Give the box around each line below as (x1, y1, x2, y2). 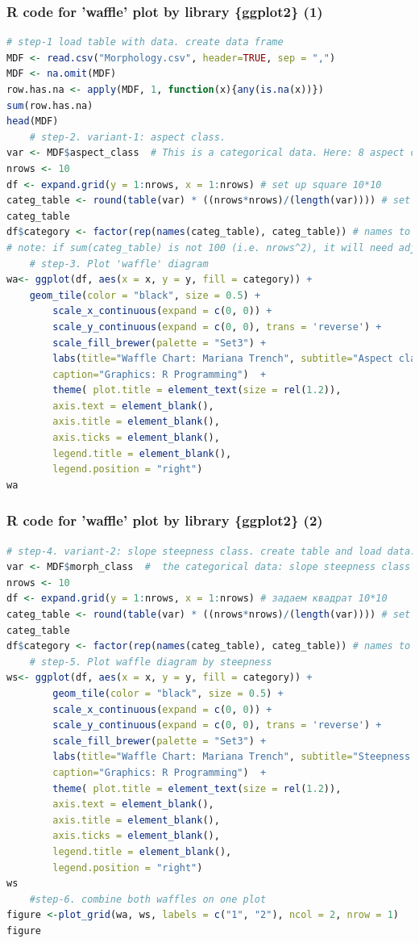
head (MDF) (6, 115, 59, 128)
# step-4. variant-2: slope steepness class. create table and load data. (6, 545, 417, 557)
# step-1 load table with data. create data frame (6, 36, 284, 48)
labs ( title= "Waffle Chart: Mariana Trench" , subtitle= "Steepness (52, 751, 411, 763)
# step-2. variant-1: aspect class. (29, 131, 226, 143)
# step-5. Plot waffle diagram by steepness (29, 656, 272, 668)
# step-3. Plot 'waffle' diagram (29, 258, 209, 270)
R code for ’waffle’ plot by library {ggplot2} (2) (6, 510, 323, 530)
